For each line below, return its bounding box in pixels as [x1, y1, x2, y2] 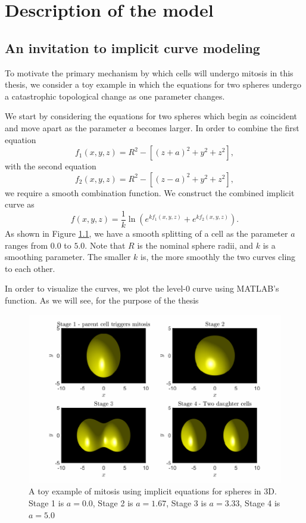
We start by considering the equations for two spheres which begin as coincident [5, 110, 297, 122]
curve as [5, 198, 35, 211]
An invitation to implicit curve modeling [5, 38, 260, 57]
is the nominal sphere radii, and [137, 239, 254, 251]
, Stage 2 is [92, 497, 133, 509]
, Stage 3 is [166, 497, 207, 509]
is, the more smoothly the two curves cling [140, 250, 296, 263]
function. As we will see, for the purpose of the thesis [5, 293, 199, 306]
